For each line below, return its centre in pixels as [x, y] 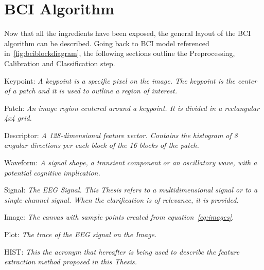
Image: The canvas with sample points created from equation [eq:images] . [119, 217]
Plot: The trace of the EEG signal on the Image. [81, 234]
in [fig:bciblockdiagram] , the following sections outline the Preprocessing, [120, 53]
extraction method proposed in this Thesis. [71, 262]
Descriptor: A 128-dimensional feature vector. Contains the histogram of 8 [121, 135]
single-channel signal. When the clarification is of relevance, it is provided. [121, 199]
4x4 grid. [18, 118]
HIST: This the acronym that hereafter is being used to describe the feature [122, 251]
